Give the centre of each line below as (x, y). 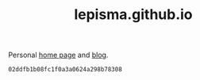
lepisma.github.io (133, 15)
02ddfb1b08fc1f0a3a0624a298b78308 (65, 70)
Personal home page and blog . (58, 55)
